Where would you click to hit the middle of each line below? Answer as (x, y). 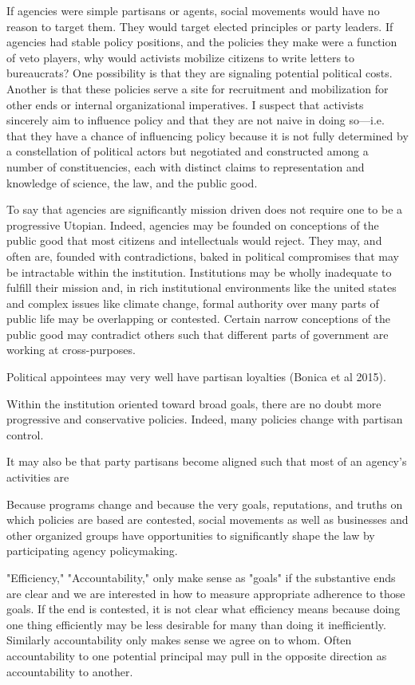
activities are (38, 477)
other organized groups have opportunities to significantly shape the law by (191, 535)
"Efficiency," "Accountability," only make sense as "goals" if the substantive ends (201, 577)
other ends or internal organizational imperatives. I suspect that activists (185, 104)
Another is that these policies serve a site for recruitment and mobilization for (198, 88)
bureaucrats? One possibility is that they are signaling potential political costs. (200, 73)
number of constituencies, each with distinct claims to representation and (186, 166)
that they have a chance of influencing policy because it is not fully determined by (207, 135)
